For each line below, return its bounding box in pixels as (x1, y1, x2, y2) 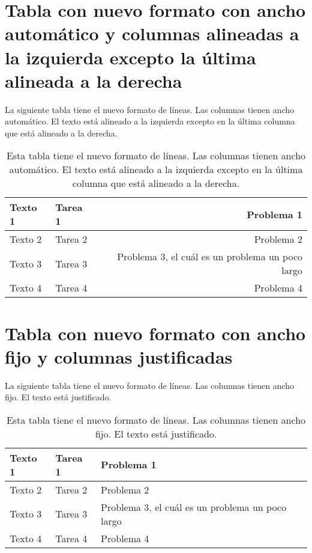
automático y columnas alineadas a (5, 21, 299, 46)
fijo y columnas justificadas (5, 344, 233, 368)
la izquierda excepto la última (5, 44, 256, 69)
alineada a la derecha (5, 68, 182, 93)
